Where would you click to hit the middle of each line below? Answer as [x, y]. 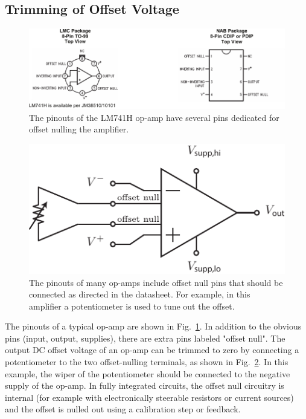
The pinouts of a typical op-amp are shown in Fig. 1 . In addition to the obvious [153, 326]
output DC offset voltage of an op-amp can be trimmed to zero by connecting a [152, 350]
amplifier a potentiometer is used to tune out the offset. [132, 306]
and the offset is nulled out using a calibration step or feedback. [123, 409]
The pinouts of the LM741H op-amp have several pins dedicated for [154, 117]
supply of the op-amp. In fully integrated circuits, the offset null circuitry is [145, 385]
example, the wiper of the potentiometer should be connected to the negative [148, 373]
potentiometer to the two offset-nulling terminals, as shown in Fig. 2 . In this [147, 362]
